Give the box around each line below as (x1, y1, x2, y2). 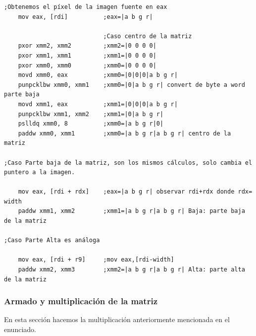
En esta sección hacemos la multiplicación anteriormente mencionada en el (4, 314, 230, 325)
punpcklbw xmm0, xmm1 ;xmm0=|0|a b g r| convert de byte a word (18, 81, 245, 88)
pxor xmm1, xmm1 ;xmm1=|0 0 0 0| (18, 52, 156, 59)
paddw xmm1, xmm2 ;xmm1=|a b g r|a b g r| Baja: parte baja (18, 207, 245, 215)
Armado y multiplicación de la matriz (4, 295, 157, 307)
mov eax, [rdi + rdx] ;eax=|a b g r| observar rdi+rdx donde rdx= (18, 188, 253, 196)
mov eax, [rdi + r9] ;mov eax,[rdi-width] (18, 256, 174, 264)
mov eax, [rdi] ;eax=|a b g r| (18, 13, 153, 20)
